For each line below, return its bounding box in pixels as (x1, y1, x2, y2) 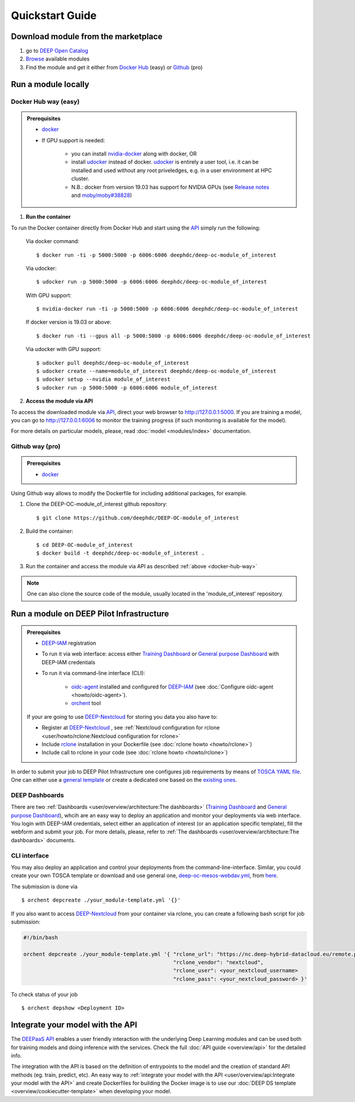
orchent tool (71, 700, 101, 707)
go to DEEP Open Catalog (25, 47, 89, 55)
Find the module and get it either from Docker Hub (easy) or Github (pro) (25, 63, 203, 71)
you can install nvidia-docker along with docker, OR (71, 150, 197, 157)
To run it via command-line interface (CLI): (41, 670, 146, 677)
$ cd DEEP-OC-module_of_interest (36, 542, 133, 548)
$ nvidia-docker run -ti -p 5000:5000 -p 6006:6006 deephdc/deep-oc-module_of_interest (36, 305, 299, 313)
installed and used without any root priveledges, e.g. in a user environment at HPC (71, 167, 272, 174)
